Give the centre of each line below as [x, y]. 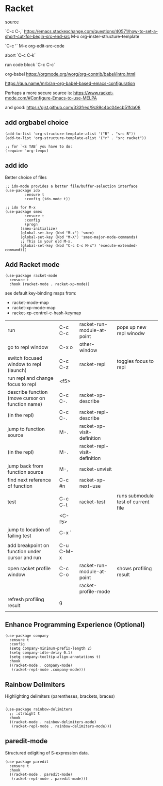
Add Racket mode [32, 265]
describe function [28, 392]
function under [24, 552]
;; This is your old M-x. [46, 241]
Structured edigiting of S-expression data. [47, 753]
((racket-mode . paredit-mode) [41, 774]
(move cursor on [26, 398]
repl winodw [131, 334]
